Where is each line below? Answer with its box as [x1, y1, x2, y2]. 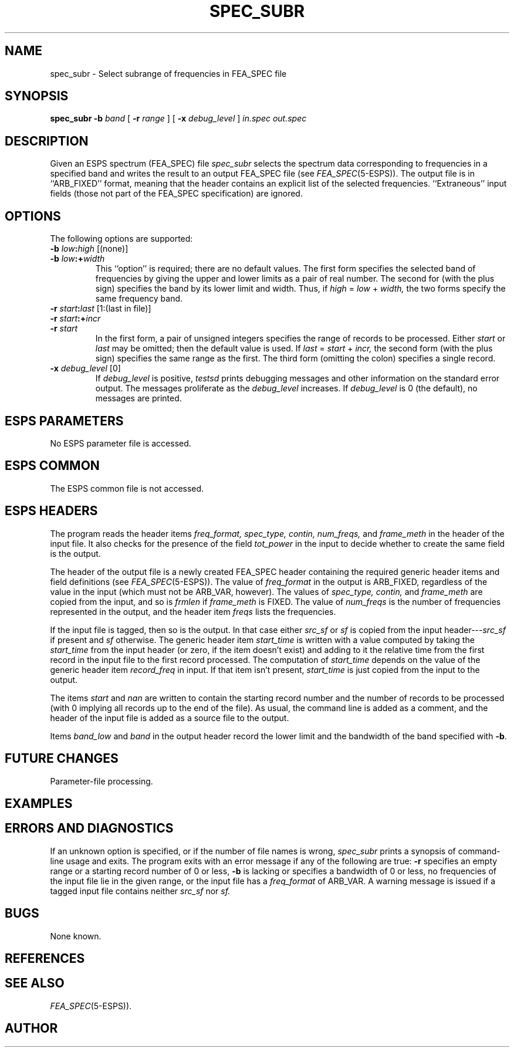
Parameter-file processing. [50, 776, 153, 786]
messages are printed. [95, 393, 182, 404]
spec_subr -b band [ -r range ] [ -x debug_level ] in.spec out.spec [50, 113, 307, 124]
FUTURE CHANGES [5, 751, 119, 766]
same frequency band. [95, 293, 183, 304]
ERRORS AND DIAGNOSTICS [5, 821, 174, 836]
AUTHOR [5, 1021, 58, 1036]
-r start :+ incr [50, 313, 101, 324]
